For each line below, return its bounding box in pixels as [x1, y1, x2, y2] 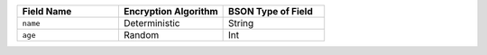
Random [123, 29, 160, 41]
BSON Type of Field [228, 5, 313, 17]
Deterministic [123, 17, 180, 29]
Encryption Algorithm [123, 5, 218, 17]
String [228, 17, 254, 29]
